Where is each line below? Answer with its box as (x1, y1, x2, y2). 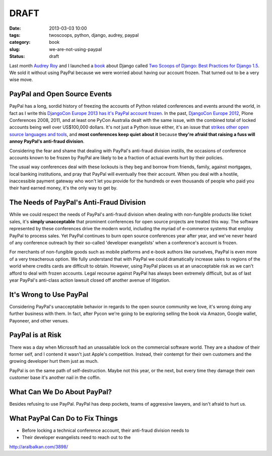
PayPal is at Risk (9, 331, 61, 340)
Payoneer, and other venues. (9, 317, 69, 323)
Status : (9, 53, 25, 59)
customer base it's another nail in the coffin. (9, 374, 101, 380)
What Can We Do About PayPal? (9, 387, 112, 396)
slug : (9, 46, 20, 52)
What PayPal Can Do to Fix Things (9, 414, 118, 423)
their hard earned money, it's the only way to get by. (9, 185, 118, 191)
